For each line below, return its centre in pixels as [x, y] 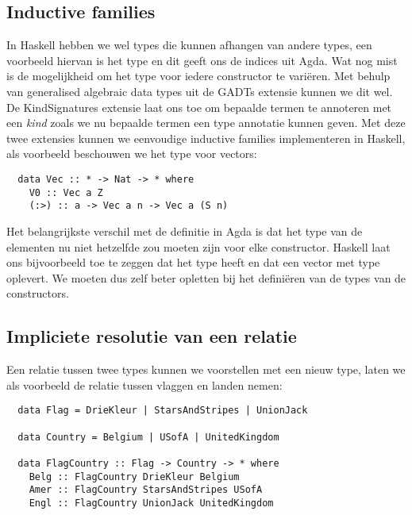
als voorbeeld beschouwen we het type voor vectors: [132, 154]
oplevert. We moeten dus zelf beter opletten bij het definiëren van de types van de [206, 277]
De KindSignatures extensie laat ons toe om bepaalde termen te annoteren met [199, 107]
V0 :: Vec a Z [66, 192]
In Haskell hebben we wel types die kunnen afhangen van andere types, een [189, 45]
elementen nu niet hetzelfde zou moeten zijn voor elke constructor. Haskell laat [198, 246]
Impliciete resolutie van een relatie [152, 336]
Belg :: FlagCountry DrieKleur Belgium [134, 477]
